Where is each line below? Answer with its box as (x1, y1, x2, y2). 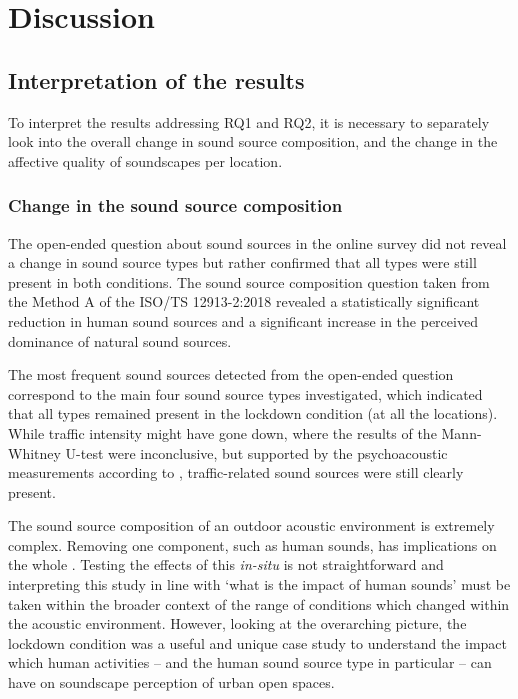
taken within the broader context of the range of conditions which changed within (8, 593, 510, 614)
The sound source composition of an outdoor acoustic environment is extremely (8, 515, 495, 536)
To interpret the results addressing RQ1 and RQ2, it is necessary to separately (8, 111, 490, 132)
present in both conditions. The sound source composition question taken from (8, 271, 490, 292)
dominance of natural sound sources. (8, 330, 232, 351)
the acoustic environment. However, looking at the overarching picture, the (8, 613, 467, 634)
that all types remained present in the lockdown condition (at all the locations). (8, 403, 498, 424)
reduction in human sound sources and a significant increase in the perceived (8, 310, 478, 331)
